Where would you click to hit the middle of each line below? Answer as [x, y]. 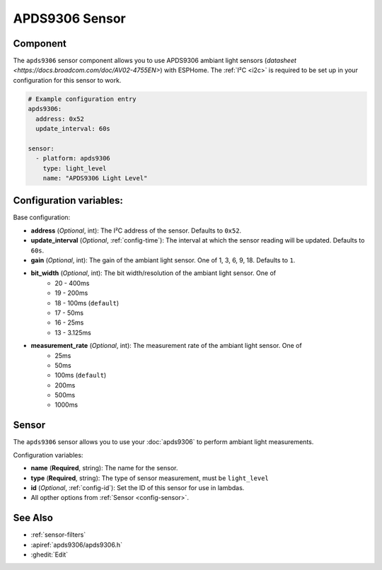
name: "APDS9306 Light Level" [95, 178]
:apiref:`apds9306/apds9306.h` [77, 545]
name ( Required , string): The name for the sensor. [104, 468]
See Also [33, 518]
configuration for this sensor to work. [67, 80]
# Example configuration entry [82, 99]
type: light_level [75, 168]
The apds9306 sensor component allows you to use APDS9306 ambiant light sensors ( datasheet [155, 61]
